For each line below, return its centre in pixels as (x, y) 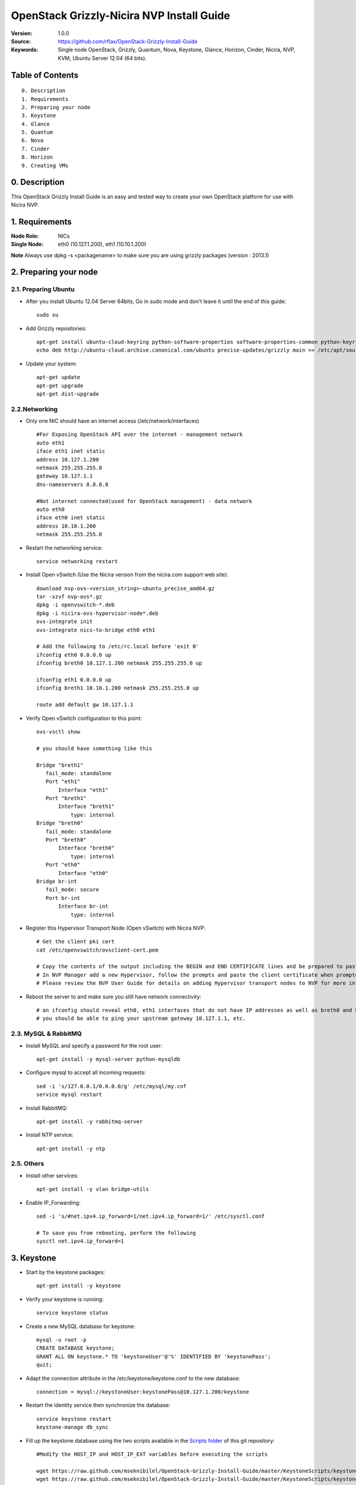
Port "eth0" (63, 865)
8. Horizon (37, 157)
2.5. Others (28, 1164)
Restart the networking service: (64, 548)
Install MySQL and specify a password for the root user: (94, 1045)
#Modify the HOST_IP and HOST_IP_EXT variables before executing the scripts (152, 1454)
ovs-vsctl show (58, 732)
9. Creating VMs (45, 165)
